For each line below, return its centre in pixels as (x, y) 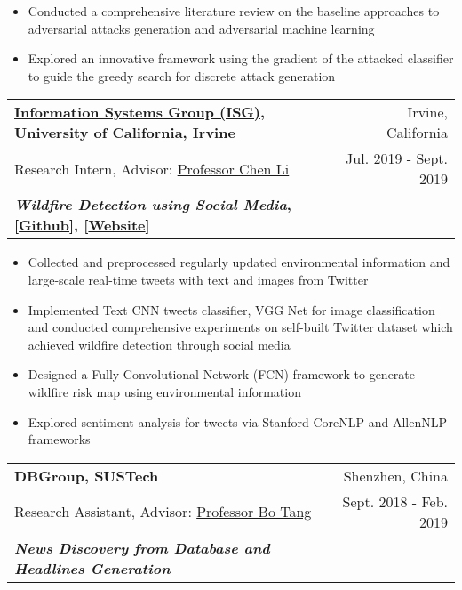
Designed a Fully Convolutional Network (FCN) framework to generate (221, 374)
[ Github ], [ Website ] (82, 225)
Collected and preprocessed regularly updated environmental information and (239, 262)
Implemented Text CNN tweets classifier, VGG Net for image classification (231, 309)
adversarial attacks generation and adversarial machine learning (201, 28)
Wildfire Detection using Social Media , (153, 205)
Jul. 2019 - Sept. (397, 158)
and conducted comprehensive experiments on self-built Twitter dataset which (240, 327)
